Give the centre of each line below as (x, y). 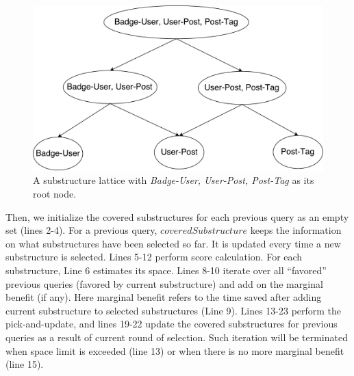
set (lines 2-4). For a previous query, (81, 230)
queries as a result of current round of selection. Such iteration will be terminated (177, 337)
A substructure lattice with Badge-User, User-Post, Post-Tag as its (174, 180)
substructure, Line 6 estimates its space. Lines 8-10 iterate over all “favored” (166, 270)
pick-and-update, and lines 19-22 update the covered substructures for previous (172, 324)
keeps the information (296, 230)
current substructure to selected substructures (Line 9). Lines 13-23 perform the (174, 310)
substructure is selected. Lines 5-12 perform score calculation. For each (154, 257)
